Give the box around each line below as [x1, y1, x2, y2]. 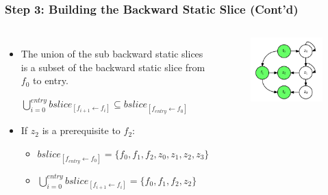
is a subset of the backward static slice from [21, 60, 205, 74]
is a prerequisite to [42, 123, 121, 138]
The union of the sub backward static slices [21, 47, 203, 61]
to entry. [33, 73, 68, 88]
